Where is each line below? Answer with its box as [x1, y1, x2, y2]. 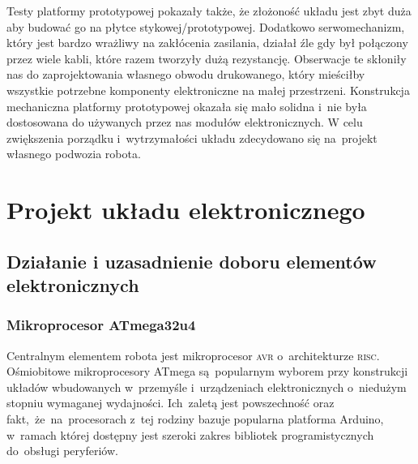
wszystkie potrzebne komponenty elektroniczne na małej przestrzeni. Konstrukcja [6, 81, 410, 98]
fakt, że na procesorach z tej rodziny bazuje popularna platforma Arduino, [6, 410, 384, 427]
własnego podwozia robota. [6, 145, 141, 162]
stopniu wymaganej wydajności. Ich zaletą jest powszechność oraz [6, 394, 335, 411]
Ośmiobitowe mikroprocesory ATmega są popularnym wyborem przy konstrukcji [6, 363, 408, 380]
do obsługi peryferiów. [6, 442, 118, 459]
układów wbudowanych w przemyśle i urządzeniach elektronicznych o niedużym [6, 378, 407, 395]
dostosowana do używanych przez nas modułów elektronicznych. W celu [6, 114, 363, 131]
